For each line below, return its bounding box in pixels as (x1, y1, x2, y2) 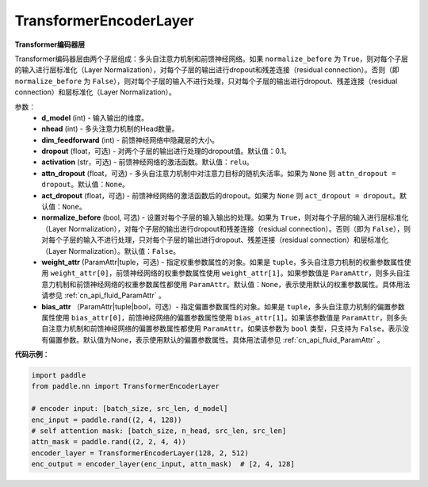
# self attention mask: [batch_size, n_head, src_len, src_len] (31, 427, 287, 435)
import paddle (31, 371, 86, 380)
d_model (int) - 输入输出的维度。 (41, 113, 149, 122)
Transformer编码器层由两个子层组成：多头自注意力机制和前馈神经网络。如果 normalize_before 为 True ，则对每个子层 (14, 54, 408, 63)
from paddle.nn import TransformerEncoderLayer (31, 382, 220, 391)
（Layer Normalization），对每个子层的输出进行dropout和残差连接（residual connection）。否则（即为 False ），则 (41, 224, 411, 233)
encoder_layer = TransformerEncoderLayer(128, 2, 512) (31, 448, 249, 458)
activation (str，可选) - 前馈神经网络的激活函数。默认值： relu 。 (41, 157, 254, 167)
